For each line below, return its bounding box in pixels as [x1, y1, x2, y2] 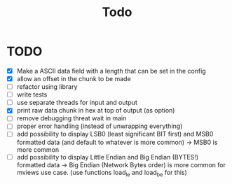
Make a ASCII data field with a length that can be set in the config [16, 66, 206, 75]
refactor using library [16, 83, 78, 91]
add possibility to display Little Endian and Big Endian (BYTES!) [16, 153, 199, 161]
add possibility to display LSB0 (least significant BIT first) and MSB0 [16, 130, 214, 139]
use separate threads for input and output [16, 99, 138, 107]
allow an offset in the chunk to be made [16, 75, 131, 83]
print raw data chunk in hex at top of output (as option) [16, 106, 175, 115]
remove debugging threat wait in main [16, 114, 127, 122]
